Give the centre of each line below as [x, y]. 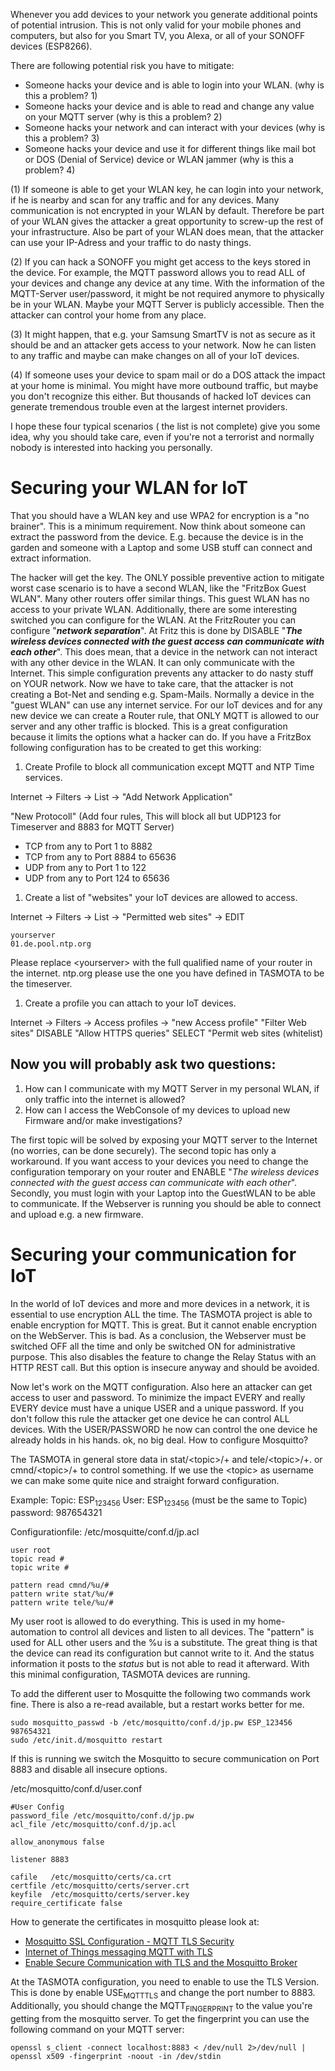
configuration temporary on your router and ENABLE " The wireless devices [165, 1171]
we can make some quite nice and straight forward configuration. [145, 1480]
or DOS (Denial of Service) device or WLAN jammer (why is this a [159, 159]
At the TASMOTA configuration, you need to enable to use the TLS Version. [165, 1982]
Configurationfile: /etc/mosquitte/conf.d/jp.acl [105, 1532]
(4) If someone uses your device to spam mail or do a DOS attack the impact [168, 375]
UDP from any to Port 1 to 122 [85, 867]
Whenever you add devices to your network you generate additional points [164, 14]
